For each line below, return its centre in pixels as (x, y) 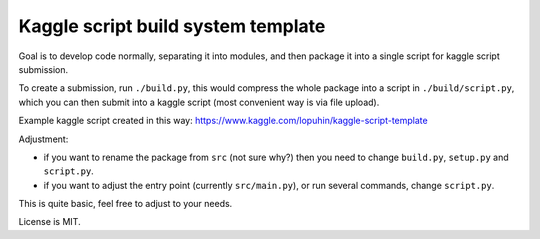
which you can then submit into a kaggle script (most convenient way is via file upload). (199, 102)
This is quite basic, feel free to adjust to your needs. (125, 204)
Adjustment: (43, 139)
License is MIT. (49, 222)
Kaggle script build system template (172, 26)
